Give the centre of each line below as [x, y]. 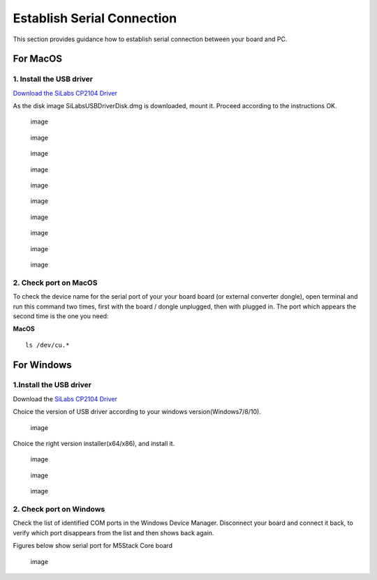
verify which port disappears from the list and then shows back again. [113, 533]
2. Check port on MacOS [55, 283]
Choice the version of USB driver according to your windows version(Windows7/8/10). [137, 412]
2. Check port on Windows [59, 509]
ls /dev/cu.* [47, 345]
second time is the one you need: [61, 316]
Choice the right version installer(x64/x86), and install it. [94, 444]
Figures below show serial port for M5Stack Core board [93, 546]
